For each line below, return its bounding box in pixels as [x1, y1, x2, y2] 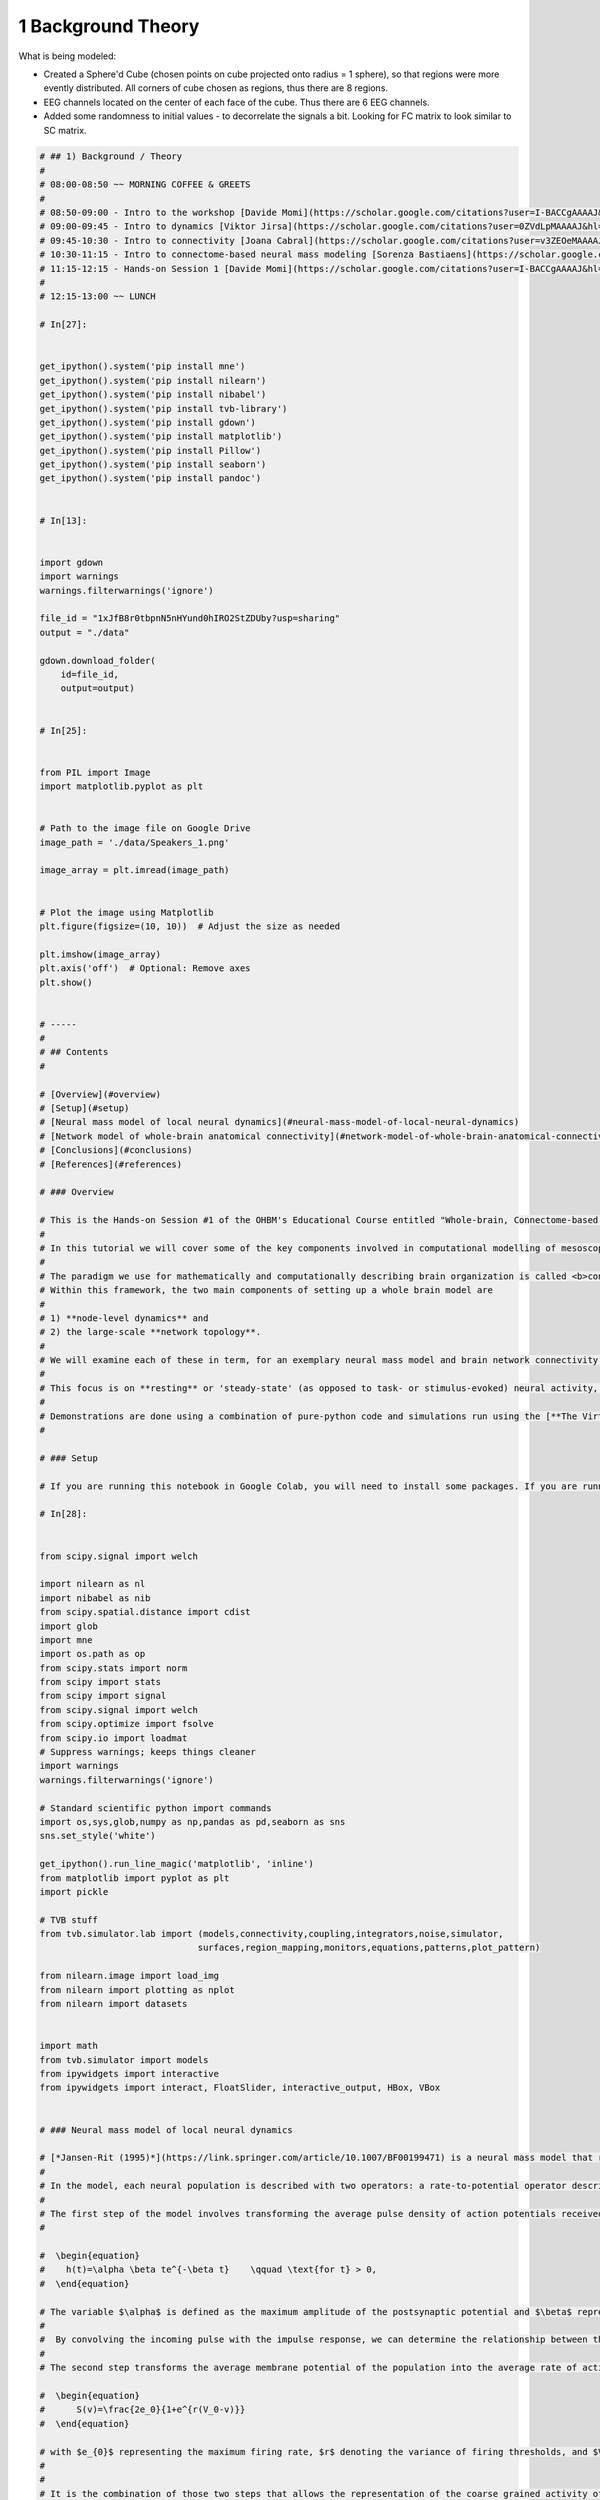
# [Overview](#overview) [39, 1088, 162, 1100]
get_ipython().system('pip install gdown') [39, 416, 257, 428]
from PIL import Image [39, 766, 151, 778]
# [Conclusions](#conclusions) [39, 1145, 194, 1156]
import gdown [39, 556, 104, 568]
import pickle [39, 1886, 109, 1897]
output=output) [60, 683, 135, 694]
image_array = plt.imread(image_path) [39, 865, 230, 876]
